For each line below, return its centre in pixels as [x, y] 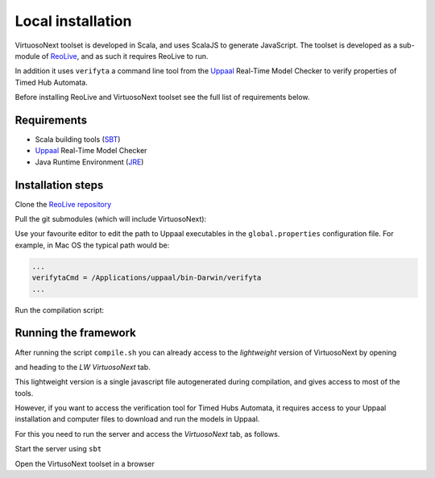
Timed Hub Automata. [51, 82]
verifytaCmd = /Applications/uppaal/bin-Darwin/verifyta [147, 278]
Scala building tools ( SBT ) [78, 139]
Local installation [73, 21]
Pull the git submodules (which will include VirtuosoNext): [111, 219]
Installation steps [59, 185]
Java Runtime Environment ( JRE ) [89, 162]
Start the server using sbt [58, 449]
